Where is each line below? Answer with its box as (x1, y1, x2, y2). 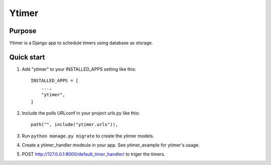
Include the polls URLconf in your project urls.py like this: (22, 110, 140, 116)
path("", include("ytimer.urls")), (31, 122, 118, 127)
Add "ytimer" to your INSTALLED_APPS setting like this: (22, 66, 137, 72)
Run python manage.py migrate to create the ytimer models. (22, 133, 155, 139)
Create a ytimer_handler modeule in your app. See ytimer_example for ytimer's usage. (22, 142, 200, 148)
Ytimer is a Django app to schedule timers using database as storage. (9, 40, 153, 46)
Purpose (9, 27, 37, 35)
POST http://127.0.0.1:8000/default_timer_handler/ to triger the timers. (22, 151, 166, 157)
